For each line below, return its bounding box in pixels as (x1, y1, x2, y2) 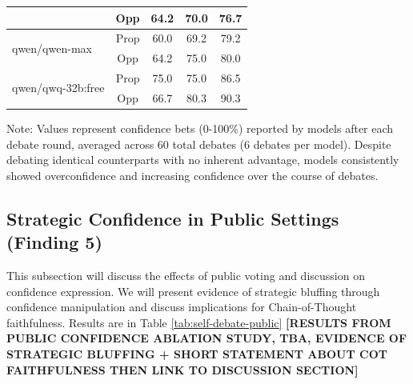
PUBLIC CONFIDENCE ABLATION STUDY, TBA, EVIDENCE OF (6, 330, 407, 346)
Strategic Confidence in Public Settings (6, 206, 339, 230)
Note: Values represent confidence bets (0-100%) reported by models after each (6, 119, 394, 136)
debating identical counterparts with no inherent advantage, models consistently (6, 151, 399, 168)
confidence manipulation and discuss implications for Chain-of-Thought (6, 298, 357, 315)
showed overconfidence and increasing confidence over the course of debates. (6, 166, 379, 183)
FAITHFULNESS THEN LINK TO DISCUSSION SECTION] (6, 361, 359, 378)
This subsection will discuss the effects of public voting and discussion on (6, 266, 365, 283)
